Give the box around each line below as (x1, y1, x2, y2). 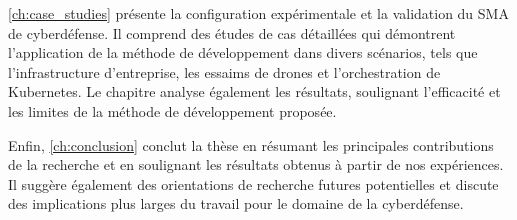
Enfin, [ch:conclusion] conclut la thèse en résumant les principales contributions (8, 134, 494, 155)
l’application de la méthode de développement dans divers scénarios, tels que (8, 42, 478, 63)
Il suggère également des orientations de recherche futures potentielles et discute (8, 173, 499, 194)
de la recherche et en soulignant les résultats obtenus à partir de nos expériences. (8, 154, 504, 175)
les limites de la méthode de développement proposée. (8, 100, 337, 121)
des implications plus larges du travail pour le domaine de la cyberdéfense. (8, 193, 464, 214)
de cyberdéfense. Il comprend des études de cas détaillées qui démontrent (8, 22, 456, 43)
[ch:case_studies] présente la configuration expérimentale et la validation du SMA (8, 3, 509, 23)
